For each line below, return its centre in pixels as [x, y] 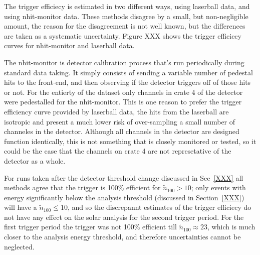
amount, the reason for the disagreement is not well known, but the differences [125, 26]
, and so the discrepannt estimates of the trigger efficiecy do [159, 207]
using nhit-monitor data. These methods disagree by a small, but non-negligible [126, 16]
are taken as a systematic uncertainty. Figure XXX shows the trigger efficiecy [123, 35]
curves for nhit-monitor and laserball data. [69, 45]
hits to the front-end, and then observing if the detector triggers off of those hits [127, 82]
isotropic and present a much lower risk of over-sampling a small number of [120, 121]
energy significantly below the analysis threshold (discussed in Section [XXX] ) [124, 197]
